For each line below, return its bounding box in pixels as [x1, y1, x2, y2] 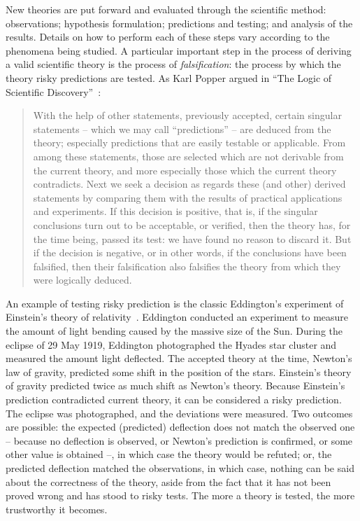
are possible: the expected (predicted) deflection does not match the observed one [6, 419, 355, 434]
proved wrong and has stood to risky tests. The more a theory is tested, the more [6, 488, 355, 503]
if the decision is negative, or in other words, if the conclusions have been [33, 245, 347, 260]
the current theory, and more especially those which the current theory [33, 162, 337, 177]
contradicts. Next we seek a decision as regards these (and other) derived [33, 176, 346, 191]
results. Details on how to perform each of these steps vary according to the [6, 29, 330, 44]
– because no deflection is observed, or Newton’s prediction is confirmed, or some [6, 433, 353, 447]
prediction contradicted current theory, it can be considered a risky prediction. [6, 392, 342, 407]
